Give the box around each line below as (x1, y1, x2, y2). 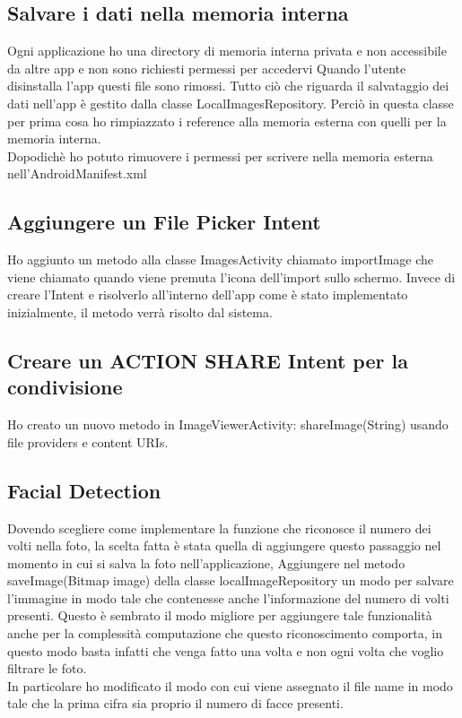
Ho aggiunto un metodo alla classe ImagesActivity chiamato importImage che (7, 250, 434, 269)
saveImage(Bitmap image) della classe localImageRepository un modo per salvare (7, 571, 454, 590)
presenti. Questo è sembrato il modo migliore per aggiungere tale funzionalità (7, 606, 432, 625)
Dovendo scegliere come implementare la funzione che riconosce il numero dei (7, 518, 431, 537)
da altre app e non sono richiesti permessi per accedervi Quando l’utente (7, 58, 406, 77)
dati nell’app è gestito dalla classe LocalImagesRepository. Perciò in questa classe (7, 93, 454, 112)
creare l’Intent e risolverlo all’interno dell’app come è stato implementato (7, 285, 408, 304)
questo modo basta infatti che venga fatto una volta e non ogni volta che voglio (7, 641, 444, 660)
